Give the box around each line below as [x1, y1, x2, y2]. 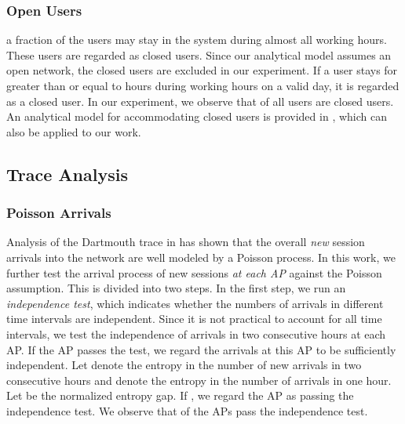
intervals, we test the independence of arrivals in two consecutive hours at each [6, 325, 386, 342]
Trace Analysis [6, 161, 128, 186]
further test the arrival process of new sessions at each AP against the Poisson [6, 264, 382, 281]
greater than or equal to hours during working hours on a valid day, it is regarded [6, 78, 400, 93]
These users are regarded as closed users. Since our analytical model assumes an [6, 46, 392, 63]
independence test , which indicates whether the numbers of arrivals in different [6, 295, 384, 311]
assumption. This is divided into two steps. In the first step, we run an [6, 280, 346, 296]
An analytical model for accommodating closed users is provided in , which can [6, 108, 387, 125]
